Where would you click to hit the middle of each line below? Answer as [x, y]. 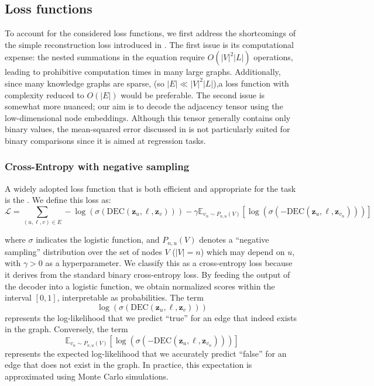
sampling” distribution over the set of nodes [83, 251]
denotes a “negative [234, 239]
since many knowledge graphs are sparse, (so [85, 83]
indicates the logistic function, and [98, 239]
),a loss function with [251, 83]
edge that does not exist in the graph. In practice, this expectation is [128, 365]
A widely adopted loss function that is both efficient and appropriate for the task [150, 188]
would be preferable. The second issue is [193, 94]
